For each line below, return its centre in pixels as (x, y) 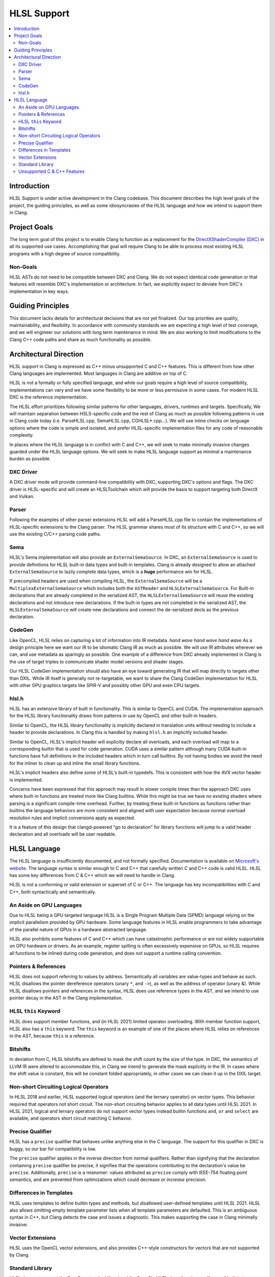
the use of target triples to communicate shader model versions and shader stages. (97, 661)
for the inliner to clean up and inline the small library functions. (75, 763)
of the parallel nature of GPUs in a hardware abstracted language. (78, 929)
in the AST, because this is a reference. (52, 1036)
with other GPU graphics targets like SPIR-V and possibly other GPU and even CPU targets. (105, 685)
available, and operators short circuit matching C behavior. (71, 1118)
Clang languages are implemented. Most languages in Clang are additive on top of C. (99, 373)
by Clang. (20, 1255)
